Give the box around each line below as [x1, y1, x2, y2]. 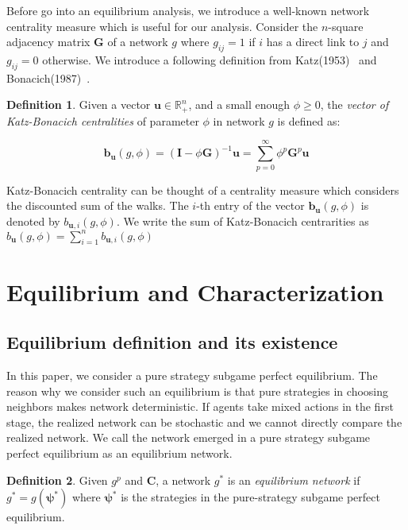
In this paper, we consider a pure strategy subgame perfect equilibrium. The [6, 367, 378, 384]
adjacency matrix [6, 33, 90, 50]
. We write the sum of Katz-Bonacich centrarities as [116, 212, 369, 229]
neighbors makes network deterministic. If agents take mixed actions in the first [6, 398, 394, 415]
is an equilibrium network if [227, 471, 360, 488]
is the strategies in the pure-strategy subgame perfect [121, 489, 380, 505]
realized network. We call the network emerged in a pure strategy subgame [6, 429, 371, 446]
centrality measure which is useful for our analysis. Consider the [6, 17, 318, 34]
